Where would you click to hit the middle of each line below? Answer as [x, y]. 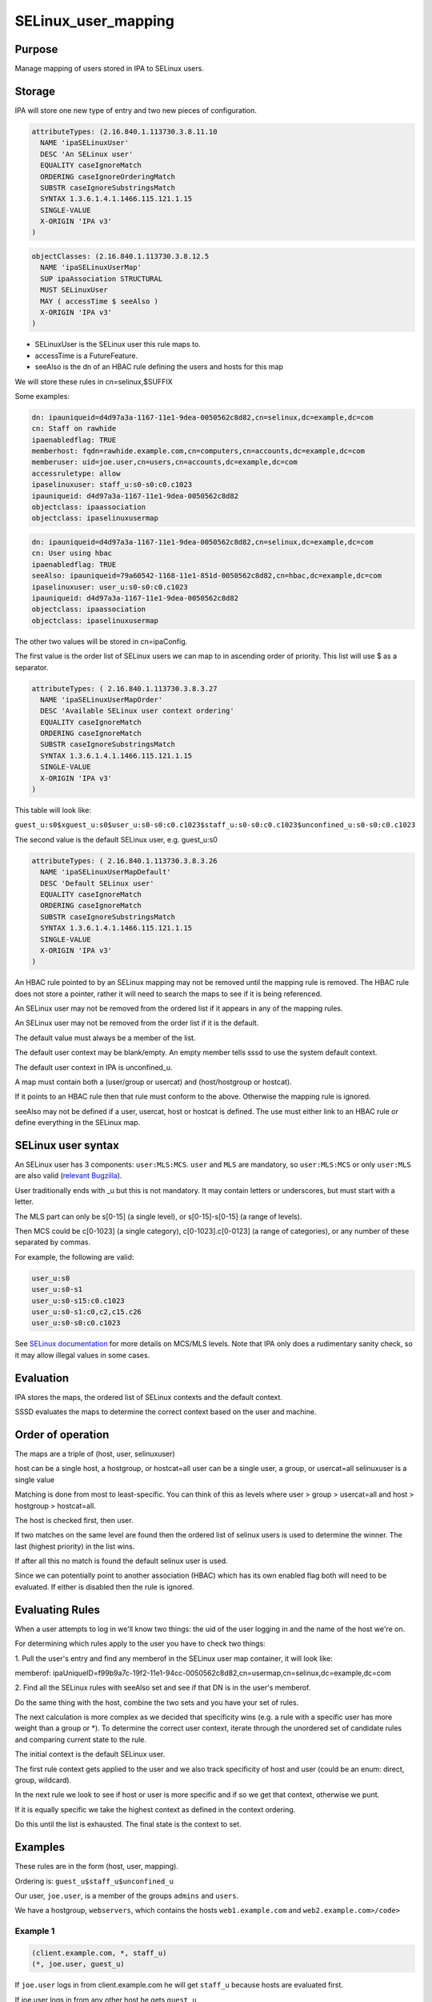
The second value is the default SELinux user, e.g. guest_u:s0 [116, 839]
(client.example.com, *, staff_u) [99, 1953]
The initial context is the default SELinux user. [90, 1755]
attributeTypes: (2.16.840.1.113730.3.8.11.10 [124, 131]
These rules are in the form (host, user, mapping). [97, 1867]
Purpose [36, 49]
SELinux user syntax [67, 1145]
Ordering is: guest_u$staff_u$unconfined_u [94, 1881]
